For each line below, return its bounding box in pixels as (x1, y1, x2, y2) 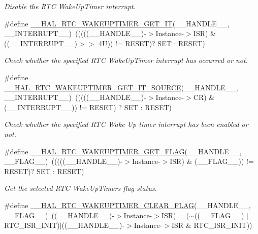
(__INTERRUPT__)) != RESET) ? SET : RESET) (4, 102, 172, 112)
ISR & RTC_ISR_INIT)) (172, 220, 252, 230)
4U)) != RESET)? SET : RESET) (98, 38, 205, 48)
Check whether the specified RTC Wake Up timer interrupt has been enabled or (4, 119, 248, 129)
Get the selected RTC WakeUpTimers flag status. (4, 183, 157, 193)
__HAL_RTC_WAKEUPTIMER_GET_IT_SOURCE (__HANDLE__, (4, 82, 238, 92)
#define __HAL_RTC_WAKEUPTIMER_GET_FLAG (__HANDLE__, (4, 146, 242, 156)
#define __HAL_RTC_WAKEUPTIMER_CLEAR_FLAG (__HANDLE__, (4, 199, 251, 210)
